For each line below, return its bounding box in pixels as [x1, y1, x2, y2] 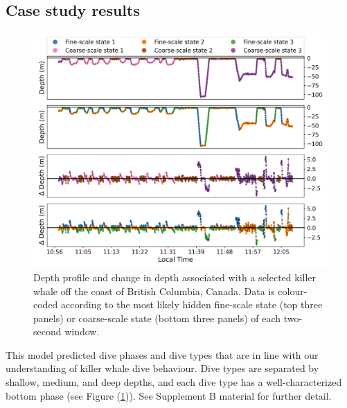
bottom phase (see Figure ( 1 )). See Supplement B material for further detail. [6, 388, 332, 402]
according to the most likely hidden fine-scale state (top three [61, 297, 323, 312]
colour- [278, 283, 308, 298]
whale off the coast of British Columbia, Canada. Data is [33, 283, 275, 298]
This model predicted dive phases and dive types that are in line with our [6, 347, 319, 362]
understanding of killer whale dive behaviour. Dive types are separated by [6, 361, 319, 375]
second [33, 324, 62, 339]
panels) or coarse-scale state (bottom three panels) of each [33, 310, 281, 325]
